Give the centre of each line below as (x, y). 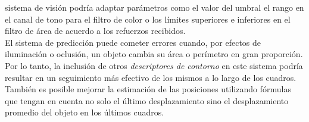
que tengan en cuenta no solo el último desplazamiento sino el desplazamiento (147, 100)
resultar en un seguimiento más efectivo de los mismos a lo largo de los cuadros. (151, 77)
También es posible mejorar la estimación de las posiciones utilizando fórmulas (148, 89)
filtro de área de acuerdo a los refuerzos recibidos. (95, 31)
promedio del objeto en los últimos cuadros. (85, 112)
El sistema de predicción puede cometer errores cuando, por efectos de (133, 42)
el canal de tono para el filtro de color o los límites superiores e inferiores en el (148, 19)
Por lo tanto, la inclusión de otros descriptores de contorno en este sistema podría (154, 65)
